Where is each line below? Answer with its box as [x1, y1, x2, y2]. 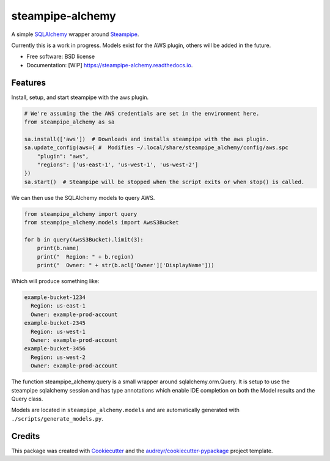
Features [11, 77, 46, 88]
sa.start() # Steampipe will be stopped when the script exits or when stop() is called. [24, 178, 305, 185]
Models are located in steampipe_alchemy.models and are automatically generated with [11, 407, 240, 414]
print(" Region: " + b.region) [37, 253, 134, 260]
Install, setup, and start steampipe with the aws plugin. [11, 94, 149, 101]
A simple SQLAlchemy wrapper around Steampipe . [11, 31, 139, 38]
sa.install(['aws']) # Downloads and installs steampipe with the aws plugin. [24, 135, 269, 142]
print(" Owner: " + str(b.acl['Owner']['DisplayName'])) [37, 262, 215, 269]
